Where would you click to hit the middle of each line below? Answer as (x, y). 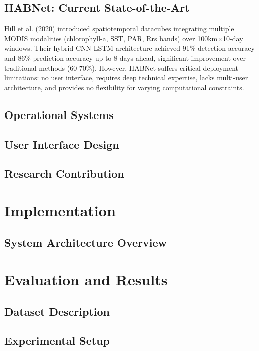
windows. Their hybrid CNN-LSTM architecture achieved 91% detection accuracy (129, 48)
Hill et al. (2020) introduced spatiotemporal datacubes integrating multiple (119, 28)
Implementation (60, 210)
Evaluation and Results (86, 279)
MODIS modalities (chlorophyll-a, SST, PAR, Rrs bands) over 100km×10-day (124, 38)
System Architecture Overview (85, 242)
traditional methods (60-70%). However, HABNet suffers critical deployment (121, 68)
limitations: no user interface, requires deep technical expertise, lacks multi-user (126, 78)
